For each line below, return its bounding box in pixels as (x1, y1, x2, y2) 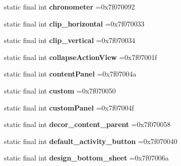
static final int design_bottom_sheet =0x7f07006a (4, 152, 169, 163)
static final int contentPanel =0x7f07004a (4, 68, 137, 79)
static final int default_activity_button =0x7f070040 (4, 135, 178, 146)
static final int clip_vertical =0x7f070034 (4, 35, 136, 45)
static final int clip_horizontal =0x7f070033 (4, 18, 145, 28)
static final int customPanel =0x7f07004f (4, 102, 134, 112)
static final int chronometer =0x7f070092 (4, 1, 135, 11)
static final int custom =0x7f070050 (4, 85, 116, 95)
